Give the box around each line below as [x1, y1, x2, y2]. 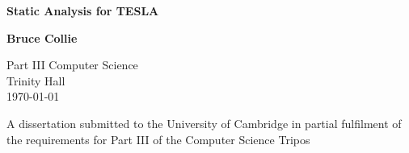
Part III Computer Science [6, 56, 138, 73]
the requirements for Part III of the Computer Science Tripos [6, 130, 310, 147]
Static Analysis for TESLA [6, 2, 159, 19]
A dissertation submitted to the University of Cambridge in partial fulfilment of [6, 114, 402, 131]
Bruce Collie [6, 29, 78, 46]
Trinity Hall [6, 72, 65, 89]
